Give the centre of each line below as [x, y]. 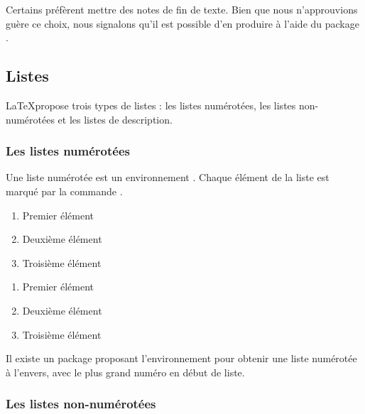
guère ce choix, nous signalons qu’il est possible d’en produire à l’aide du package [182, 23]
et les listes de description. [115, 119]
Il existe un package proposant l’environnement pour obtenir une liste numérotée [181, 358]
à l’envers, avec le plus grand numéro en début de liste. [125, 372]
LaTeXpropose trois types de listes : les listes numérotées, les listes [151, 105]
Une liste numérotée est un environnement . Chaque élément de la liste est [168, 177]
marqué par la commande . [64, 191]
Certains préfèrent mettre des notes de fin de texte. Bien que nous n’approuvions [182, 9]
